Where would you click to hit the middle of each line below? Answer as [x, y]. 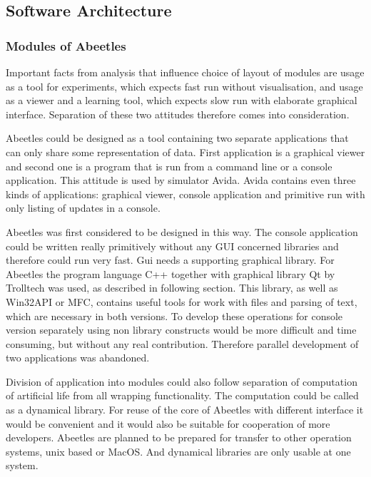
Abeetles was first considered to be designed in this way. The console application [182, 231]
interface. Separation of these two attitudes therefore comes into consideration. [178, 114]
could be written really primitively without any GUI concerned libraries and [172, 246]
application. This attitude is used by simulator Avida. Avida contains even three [181, 180]
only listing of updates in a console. [83, 208]
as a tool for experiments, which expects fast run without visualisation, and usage [184, 86]
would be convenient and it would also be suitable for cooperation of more [168, 423]
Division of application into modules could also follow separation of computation [182, 381]
